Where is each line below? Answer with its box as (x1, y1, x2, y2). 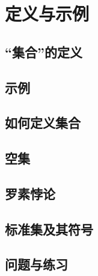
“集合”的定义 (5, 42, 82, 61)
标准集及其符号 (5, 219, 93, 238)
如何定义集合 (5, 113, 81, 132)
